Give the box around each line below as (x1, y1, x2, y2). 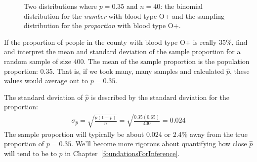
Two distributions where (24, 1, 97, 11)
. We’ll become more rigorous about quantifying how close (71, 138, 247, 149)
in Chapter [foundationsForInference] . (65, 148, 180, 158)
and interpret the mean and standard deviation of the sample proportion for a (4, 46, 241, 57)
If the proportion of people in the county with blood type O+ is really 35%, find (4, 36, 248, 47)
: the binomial (160, 1, 203, 11)
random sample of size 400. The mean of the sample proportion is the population (4, 56, 250, 66)
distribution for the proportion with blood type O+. (24, 20, 181, 31)
